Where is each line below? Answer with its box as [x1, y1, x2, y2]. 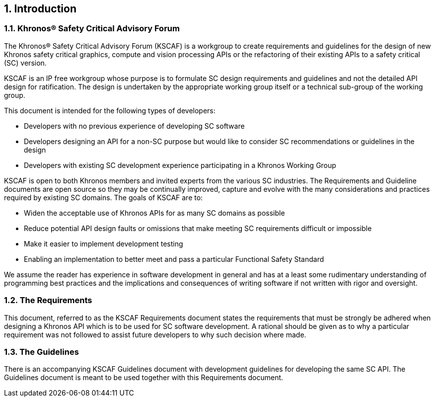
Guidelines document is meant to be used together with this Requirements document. [4, 373, 284, 382]
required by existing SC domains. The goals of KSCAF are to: [4, 193, 203, 202]
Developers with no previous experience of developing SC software [24, 121, 245, 130]
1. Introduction [4, 2, 76, 15]
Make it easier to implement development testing [24, 239, 183, 248]
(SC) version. [4, 58, 47, 67]
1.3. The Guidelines [4, 346, 79, 357]
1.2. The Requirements [4, 295, 92, 306]
